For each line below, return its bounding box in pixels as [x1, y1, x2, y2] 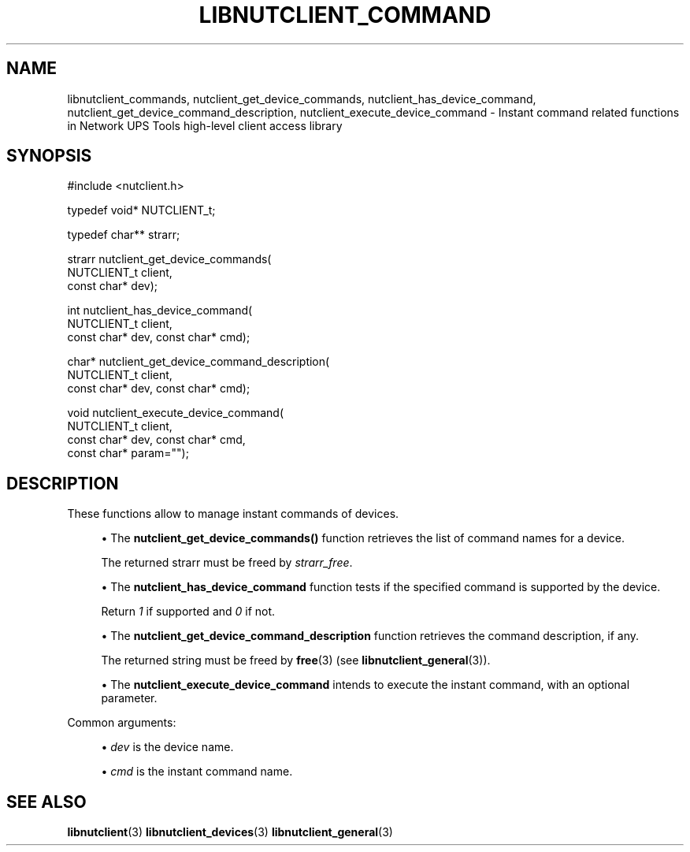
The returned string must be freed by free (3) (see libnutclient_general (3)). [101, 653, 491, 668]
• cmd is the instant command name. [101, 765, 293, 779]
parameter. [101, 691, 158, 705]
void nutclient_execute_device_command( [67, 406, 284, 420]
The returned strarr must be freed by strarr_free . [101, 556, 353, 570]
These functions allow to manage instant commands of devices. [67, 507, 399, 521]
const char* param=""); [67, 446, 189, 460]
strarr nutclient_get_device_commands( [67, 252, 272, 266]
